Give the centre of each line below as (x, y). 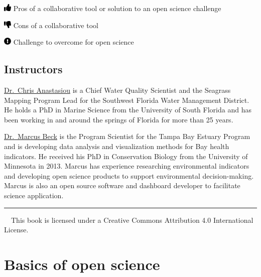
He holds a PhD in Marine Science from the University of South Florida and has (128, 110)
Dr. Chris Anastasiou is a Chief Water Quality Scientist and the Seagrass (117, 90)
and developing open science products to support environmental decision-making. (129, 175)
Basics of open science (82, 264)
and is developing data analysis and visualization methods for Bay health (117, 146)
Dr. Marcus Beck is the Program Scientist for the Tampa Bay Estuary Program (127, 136)
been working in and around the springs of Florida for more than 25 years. (119, 119)
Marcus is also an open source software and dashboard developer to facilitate (122, 185)
